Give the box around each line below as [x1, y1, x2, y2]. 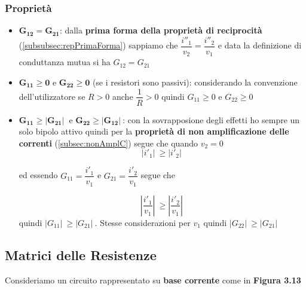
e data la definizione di [218, 39, 302, 51]
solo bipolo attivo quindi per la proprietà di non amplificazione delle [19, 125, 289, 138]
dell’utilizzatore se [19, 90, 85, 102]
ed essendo [19, 169, 58, 181]
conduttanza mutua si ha [19, 56, 111, 68]
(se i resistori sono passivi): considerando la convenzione [92, 75, 298, 88]
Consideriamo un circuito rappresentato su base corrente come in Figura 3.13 [5, 273, 301, 286]
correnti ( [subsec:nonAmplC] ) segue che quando [19, 136, 198, 149]
